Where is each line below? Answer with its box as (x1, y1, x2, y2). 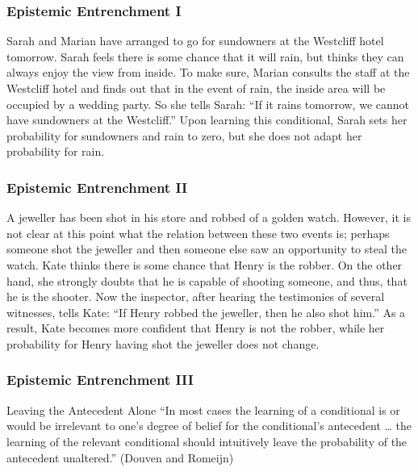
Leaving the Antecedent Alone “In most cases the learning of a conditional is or (6, 401, 400, 418)
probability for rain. (6, 143, 105, 160)
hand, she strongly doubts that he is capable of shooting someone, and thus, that (6, 272, 408, 289)
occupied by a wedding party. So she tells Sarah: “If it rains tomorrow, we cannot (6, 95, 409, 112)
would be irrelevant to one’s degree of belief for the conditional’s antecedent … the (6, 417, 412, 434)
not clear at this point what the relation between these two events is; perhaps (6, 224, 390, 241)
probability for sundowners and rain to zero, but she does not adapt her (6, 127, 362, 144)
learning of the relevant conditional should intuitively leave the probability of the (6, 432, 408, 449)
